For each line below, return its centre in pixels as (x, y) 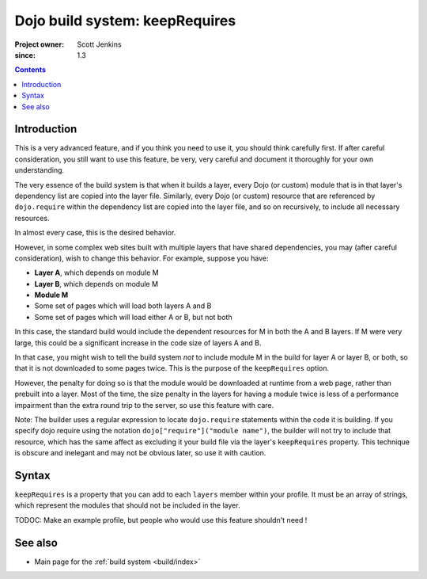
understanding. (40, 170)
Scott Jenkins (99, 44)
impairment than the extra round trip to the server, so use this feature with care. (144, 405)
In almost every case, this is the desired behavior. (95, 233)
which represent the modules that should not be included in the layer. (127, 505)
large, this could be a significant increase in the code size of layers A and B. (138, 343)
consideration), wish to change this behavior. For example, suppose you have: (142, 258)
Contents (30, 70)
